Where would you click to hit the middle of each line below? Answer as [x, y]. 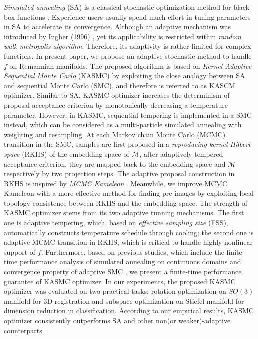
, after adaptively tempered [181, 153]
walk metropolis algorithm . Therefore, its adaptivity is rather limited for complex [128, 46]
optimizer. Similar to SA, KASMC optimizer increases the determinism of [117, 95]
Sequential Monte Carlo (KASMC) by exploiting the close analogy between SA [125, 75]
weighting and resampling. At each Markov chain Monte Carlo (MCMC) [115, 134]
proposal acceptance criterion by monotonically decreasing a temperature [116, 104]
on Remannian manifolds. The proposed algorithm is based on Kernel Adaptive [131, 65]
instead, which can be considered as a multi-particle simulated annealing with [123, 124]
